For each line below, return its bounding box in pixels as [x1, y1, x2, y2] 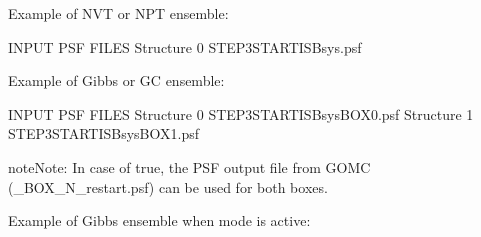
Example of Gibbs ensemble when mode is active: [8, 210, 311, 231]
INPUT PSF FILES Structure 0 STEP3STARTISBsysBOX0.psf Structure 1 [8, 103, 474, 124]
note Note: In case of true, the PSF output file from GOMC [8, 156, 371, 177]
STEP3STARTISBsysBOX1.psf [8, 123, 200, 144]
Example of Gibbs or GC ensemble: [8, 70, 225, 91]
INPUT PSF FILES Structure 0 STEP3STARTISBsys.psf [8, 36, 362, 57]
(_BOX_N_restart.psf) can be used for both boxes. [8, 176, 328, 197]
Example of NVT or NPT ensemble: [8, 3, 229, 23]
